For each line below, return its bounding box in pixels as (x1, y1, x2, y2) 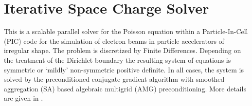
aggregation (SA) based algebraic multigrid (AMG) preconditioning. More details (4, 83, 246, 93)
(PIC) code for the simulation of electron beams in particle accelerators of (4, 35, 224, 46)
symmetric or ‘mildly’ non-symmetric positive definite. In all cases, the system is (4, 64, 244, 74)
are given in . (4, 93, 43, 103)
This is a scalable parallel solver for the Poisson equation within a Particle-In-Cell (4, 26, 248, 36)
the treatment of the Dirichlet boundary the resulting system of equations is (4, 54, 231, 65)
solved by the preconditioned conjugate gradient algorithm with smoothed (4, 74, 225, 84)
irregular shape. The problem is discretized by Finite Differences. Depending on (4, 45, 241, 55)
